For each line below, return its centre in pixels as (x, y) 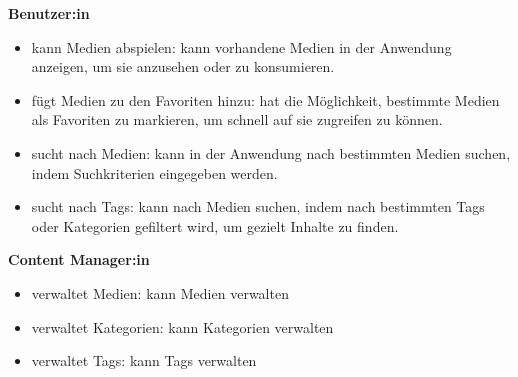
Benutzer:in (49, 13)
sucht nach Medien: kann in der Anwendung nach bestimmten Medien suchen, (271, 152)
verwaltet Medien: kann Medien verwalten (160, 292)
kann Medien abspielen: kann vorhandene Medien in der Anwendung (241, 46)
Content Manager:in (79, 259)
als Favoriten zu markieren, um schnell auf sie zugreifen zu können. (237, 119)
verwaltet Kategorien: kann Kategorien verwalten (182, 326)
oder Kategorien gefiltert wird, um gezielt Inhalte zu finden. (215, 225)
